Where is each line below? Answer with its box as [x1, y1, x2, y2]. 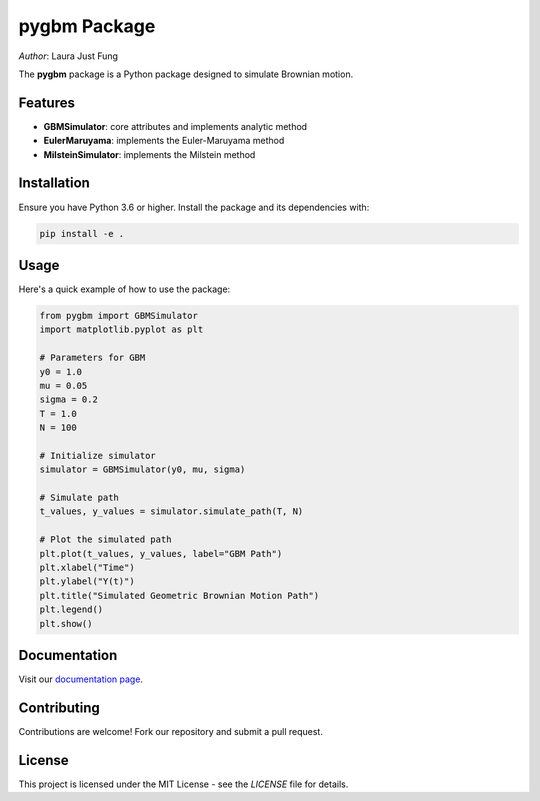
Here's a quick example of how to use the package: [18, 283, 231, 295]
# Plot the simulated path [39, 534, 172, 545]
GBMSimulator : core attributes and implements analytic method [43, 120, 308, 132]
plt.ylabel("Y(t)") [39, 576, 135, 587]
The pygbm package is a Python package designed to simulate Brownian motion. [18, 68, 354, 80]
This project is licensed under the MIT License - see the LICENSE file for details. [18, 778, 349, 790]
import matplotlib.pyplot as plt [39, 324, 204, 335]
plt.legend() [39, 604, 104, 615]
